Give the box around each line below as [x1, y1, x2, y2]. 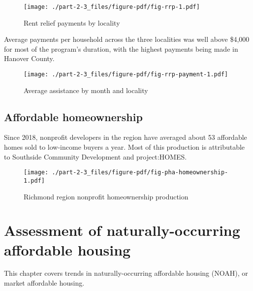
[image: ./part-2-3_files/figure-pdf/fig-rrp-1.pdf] [24, 3, 200, 10]
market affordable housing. [4, 278, 85, 288]
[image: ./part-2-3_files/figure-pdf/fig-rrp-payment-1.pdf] [24, 71, 228, 78]
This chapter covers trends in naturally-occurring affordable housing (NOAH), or [4, 268, 248, 278]
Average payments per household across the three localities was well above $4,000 [4, 34, 250, 44]
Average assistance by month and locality [24, 85, 148, 95]
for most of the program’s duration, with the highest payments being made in [4, 43, 238, 54]
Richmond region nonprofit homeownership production [24, 191, 189, 201]
